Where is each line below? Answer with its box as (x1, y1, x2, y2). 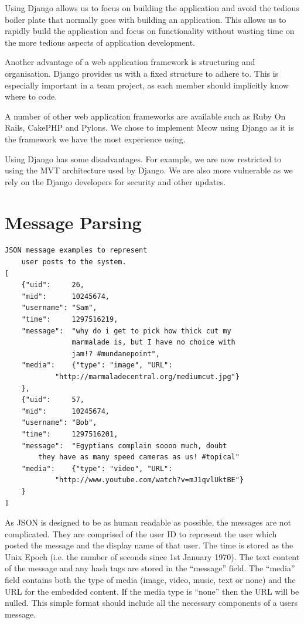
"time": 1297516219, (21, 315, 118, 323)
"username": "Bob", (21, 418, 97, 427)
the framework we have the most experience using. (5, 132, 186, 145)
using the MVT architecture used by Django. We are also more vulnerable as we (5, 164, 293, 176)
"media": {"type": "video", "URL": (21, 464, 173, 473)
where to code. (5, 90, 57, 103)
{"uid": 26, (21, 281, 85, 289)
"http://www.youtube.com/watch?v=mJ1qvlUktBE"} (54, 476, 244, 485)
